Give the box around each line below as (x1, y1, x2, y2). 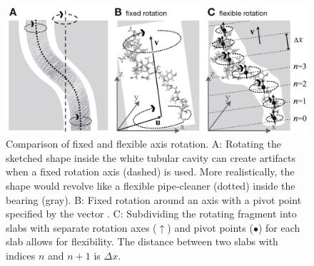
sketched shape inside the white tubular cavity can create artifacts (6, 150, 296, 165)
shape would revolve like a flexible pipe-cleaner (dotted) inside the (6, 178, 295, 193)
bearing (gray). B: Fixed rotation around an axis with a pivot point (6, 192, 302, 207)
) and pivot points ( (167, 220, 253, 235)
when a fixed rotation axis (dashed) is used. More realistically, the (6, 164, 295, 179)
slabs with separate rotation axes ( (6, 220, 157, 235)
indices (6, 248, 36, 263)
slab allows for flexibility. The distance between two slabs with (6, 234, 278, 249)
